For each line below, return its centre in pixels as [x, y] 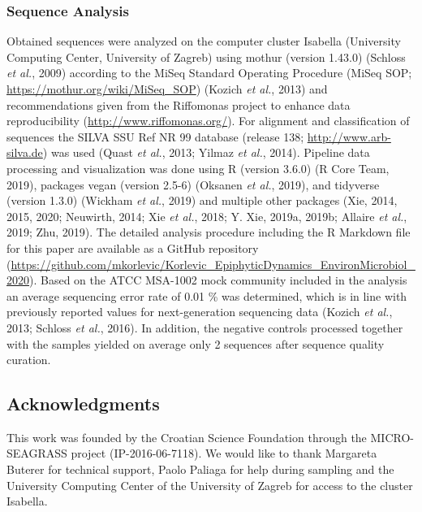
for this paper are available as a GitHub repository [133, 247]
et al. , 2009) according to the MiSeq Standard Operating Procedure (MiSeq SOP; [209, 73]
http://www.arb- [349, 136]
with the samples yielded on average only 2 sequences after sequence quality [196, 343]
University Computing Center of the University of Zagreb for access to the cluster [210, 485]
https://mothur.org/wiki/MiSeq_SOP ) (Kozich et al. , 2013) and [167, 89]
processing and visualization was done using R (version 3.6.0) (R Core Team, [198, 168]
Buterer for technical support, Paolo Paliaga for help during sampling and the [200, 469]
